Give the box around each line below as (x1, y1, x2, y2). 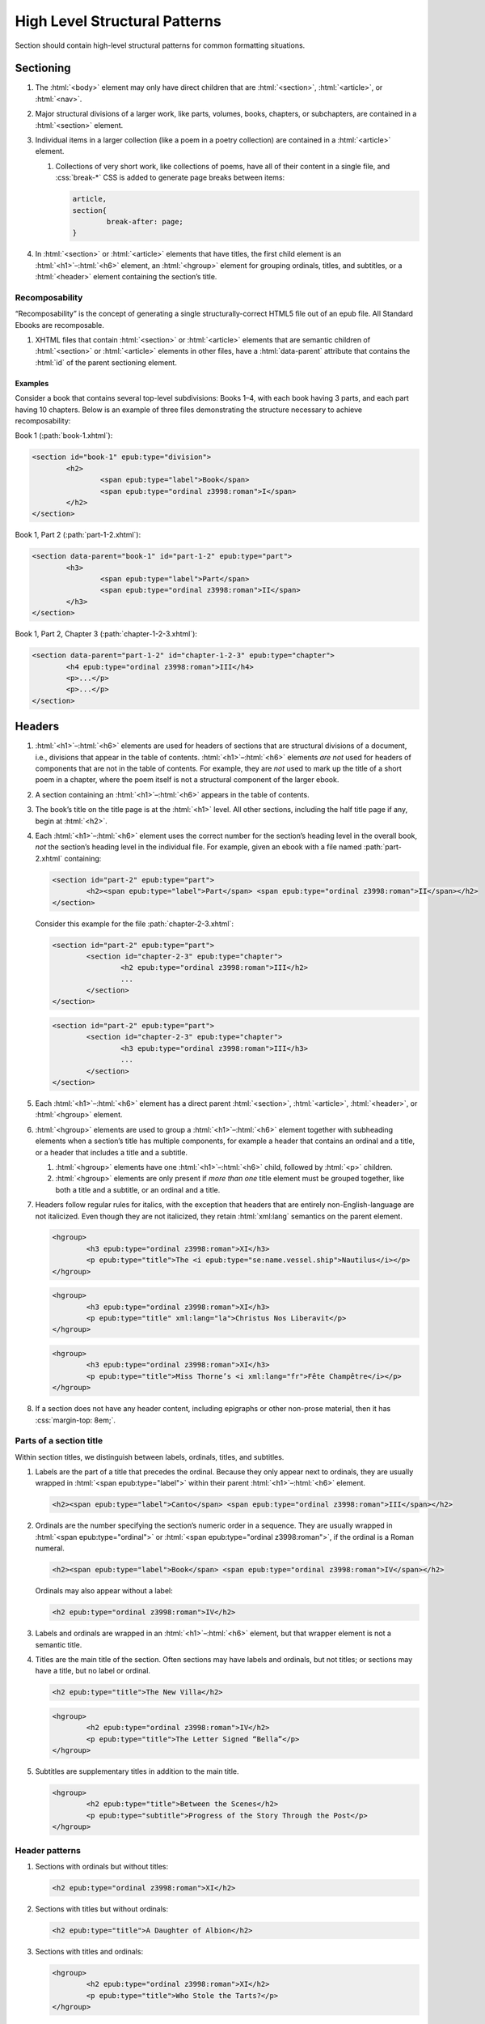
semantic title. (35, 1639, 82, 1649)
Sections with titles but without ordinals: (35, 1903, 169, 1914)
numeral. (35, 1543, 65, 1554)
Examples (15, 378, 49, 388)
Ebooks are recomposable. (15, 320, 105, 330)
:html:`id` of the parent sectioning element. (35, 357, 177, 368)
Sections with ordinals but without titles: (35, 1861, 169, 1871)
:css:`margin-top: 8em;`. (35, 1415, 116, 1425)
